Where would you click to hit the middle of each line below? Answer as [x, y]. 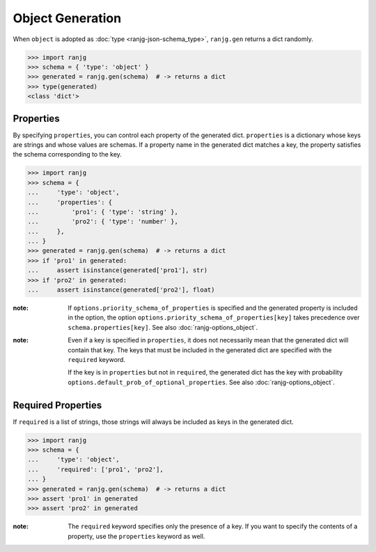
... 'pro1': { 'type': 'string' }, [103, 212]
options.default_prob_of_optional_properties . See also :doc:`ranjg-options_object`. [202, 382]
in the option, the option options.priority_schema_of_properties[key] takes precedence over [214, 317]
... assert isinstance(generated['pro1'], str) [118, 270]
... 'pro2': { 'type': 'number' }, [103, 222]
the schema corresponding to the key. [67, 155]
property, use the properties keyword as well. [136, 536]
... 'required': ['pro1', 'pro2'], [95, 469]
